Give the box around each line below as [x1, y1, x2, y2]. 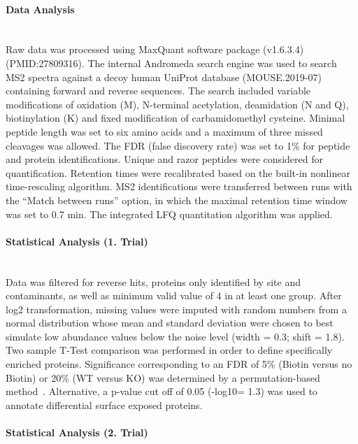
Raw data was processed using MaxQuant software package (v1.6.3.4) [6, 42, 304, 57]
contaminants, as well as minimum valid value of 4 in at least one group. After [6, 288, 342, 303]
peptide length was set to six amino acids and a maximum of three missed [6, 124, 323, 138]
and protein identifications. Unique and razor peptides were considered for [6, 152, 323, 166]
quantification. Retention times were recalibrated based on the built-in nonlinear [6, 165, 350, 180]
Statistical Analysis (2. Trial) [6, 425, 148, 440]
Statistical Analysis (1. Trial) [6, 234, 148, 248]
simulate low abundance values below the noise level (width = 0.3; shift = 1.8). [6, 329, 345, 343]
